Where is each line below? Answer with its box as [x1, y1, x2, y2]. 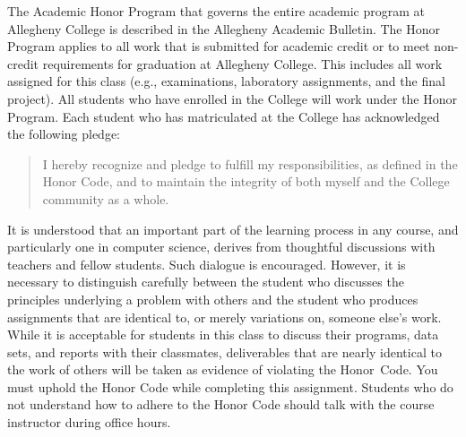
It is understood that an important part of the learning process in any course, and [7, 219, 459, 238]
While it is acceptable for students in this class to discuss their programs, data [7, 325, 439, 344]
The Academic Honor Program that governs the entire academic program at [7, 2, 426, 20]
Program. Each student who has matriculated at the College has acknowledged [7, 107, 440, 125]
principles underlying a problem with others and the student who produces [7, 289, 419, 308]
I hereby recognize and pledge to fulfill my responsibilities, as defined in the [42, 154, 458, 173]
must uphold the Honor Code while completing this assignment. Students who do [7, 377, 453, 396]
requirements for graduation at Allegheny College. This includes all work [42, 54, 443, 73]
